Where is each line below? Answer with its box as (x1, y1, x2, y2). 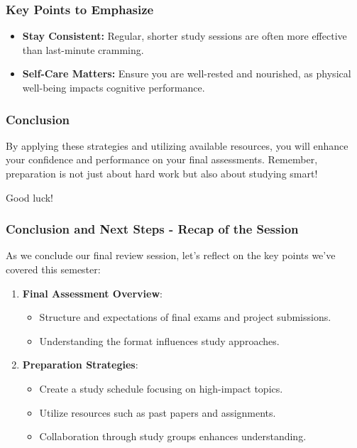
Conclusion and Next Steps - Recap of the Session (6, 220, 299, 238)
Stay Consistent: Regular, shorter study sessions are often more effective (22, 28, 347, 43)
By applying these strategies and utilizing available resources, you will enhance (6, 138, 348, 153)
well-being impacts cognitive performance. (22, 80, 205, 94)
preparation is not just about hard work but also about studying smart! (6, 166, 318, 180)
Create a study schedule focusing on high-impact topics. (39, 381, 283, 395)
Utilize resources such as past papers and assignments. (39, 405, 276, 420)
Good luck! (6, 190, 54, 204)
